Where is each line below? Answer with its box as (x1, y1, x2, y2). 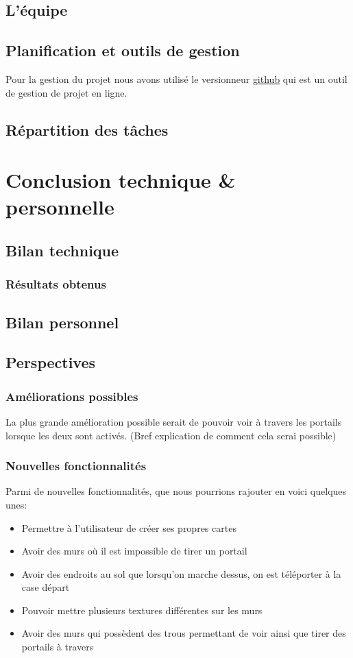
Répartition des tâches (5, 119, 169, 140)
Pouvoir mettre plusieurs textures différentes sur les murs (21, 602, 263, 617)
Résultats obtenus (5, 276, 106, 293)
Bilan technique (5, 239, 119, 260)
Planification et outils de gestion (5, 40, 240, 61)
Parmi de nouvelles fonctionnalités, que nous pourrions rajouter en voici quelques (5, 484, 347, 498)
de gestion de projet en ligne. (5, 85, 127, 99)
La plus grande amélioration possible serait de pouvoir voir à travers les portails (5, 414, 342, 428)
